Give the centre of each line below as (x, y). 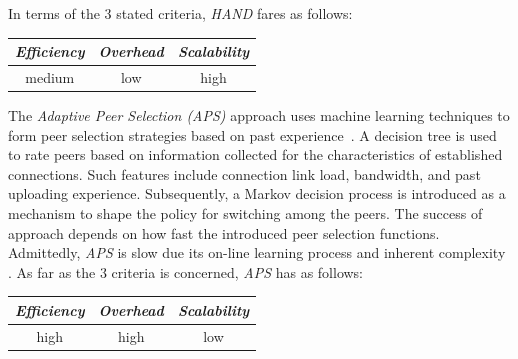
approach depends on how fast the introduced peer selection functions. (224, 232)
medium (50, 76)
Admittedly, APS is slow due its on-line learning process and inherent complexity (257, 252)
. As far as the (52, 271)
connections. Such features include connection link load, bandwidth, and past (244, 173)
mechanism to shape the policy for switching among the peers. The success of (245, 213)
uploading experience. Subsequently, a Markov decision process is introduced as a (257, 193)
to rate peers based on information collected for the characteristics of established (255, 154)
